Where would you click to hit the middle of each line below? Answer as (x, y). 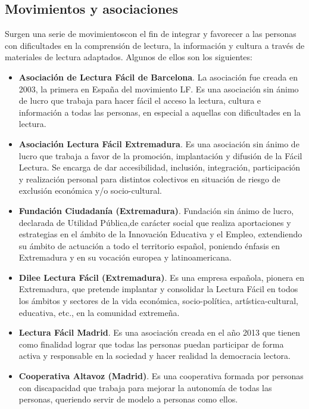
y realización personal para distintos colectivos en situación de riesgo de (149, 179)
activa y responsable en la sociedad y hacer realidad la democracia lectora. (154, 356)
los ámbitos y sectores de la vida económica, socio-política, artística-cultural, (158, 301)
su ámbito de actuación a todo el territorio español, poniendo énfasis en (149, 245)
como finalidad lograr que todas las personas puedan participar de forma (151, 344)
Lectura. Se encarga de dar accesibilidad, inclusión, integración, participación (160, 167)
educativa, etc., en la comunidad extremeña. (99, 312)
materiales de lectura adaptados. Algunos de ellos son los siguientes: (129, 57)
